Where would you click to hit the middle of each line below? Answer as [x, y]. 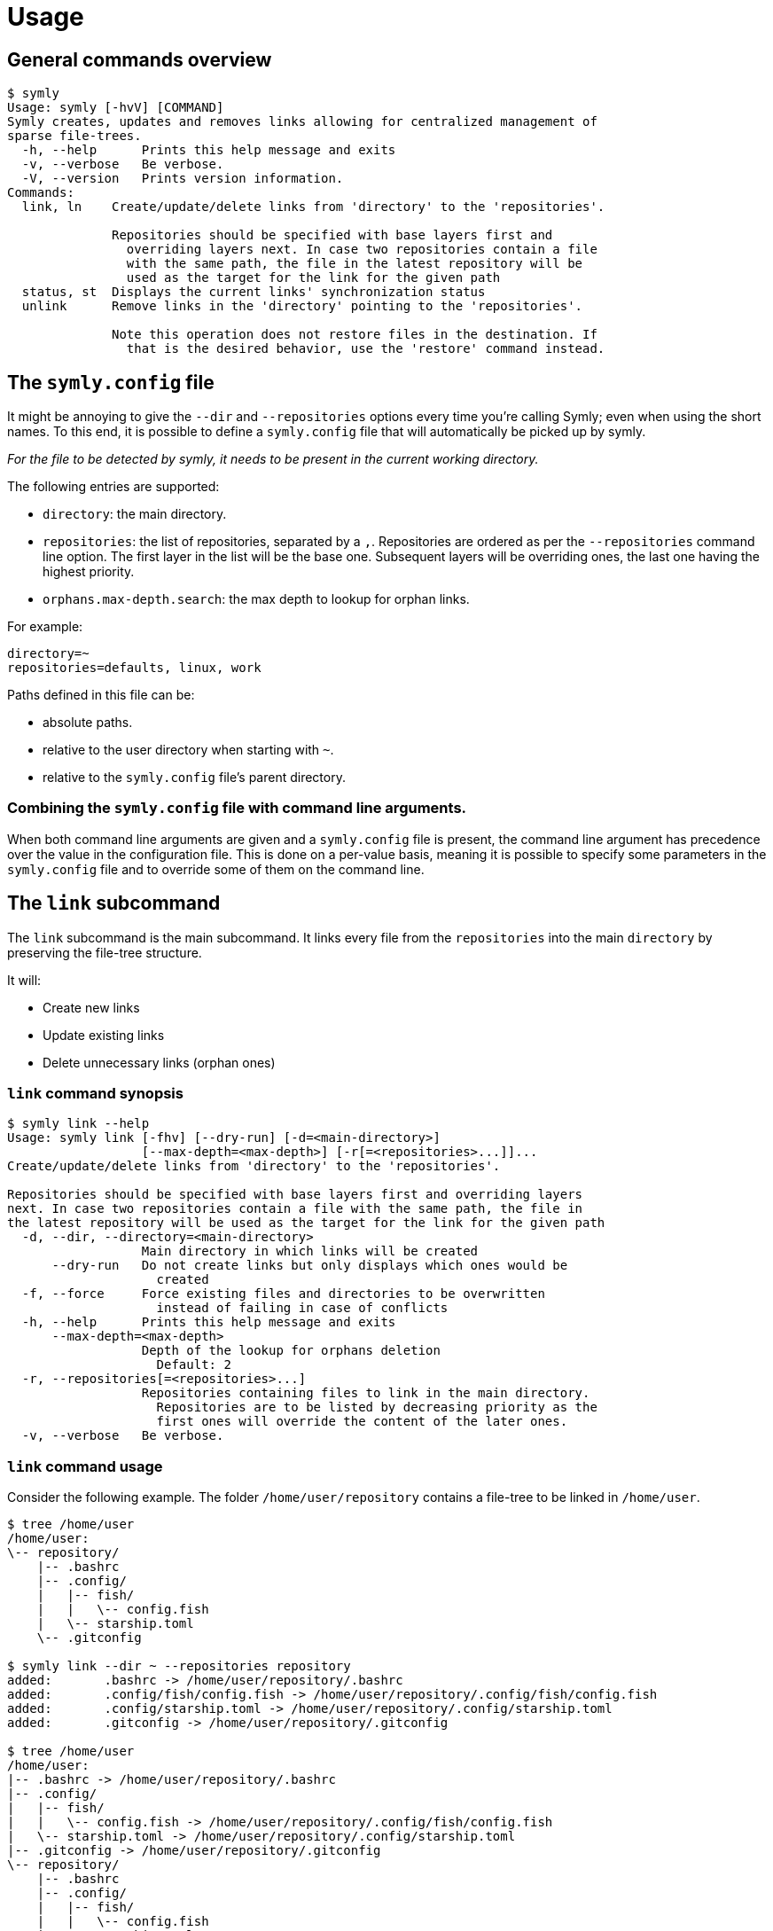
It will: [24, 980]
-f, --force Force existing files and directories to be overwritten [283, 1294]
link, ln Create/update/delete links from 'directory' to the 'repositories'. [313, 207]
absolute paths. [88, 723]
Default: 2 [194, 1365]
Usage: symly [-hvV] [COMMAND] [116, 108]
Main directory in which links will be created [310, 1251]
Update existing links [104, 1035]
